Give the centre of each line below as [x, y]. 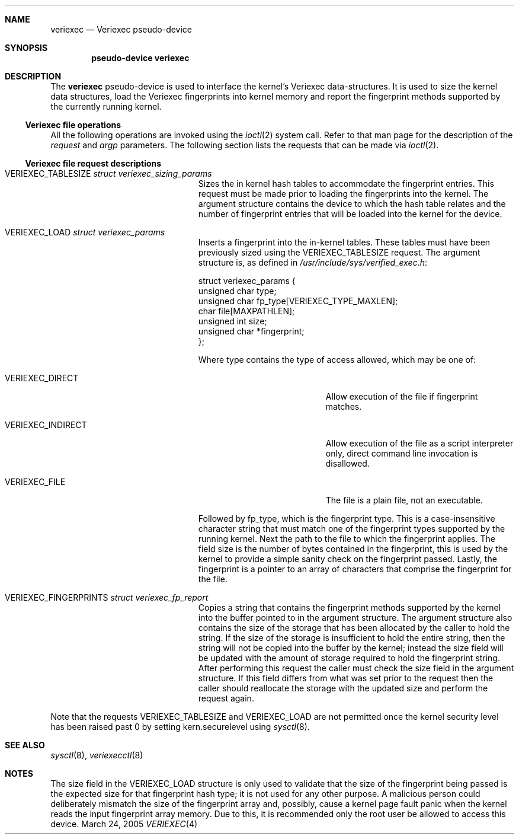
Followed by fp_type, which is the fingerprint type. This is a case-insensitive [347, 519]
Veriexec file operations [73, 125]
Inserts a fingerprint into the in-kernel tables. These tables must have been [344, 242]
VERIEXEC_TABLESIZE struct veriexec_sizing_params [108, 173]
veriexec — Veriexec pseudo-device [121, 29]
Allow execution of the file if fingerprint [402, 396]
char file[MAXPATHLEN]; [246, 311]
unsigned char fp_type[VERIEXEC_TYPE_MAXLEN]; [298, 301]
